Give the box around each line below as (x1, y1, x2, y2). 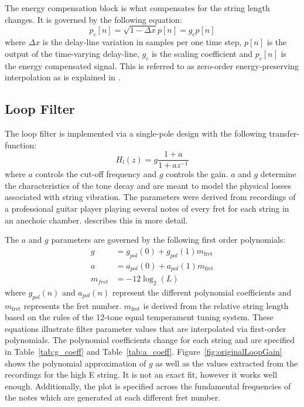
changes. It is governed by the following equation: (5, 13, 182, 25)
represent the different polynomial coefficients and (112, 286, 292, 298)
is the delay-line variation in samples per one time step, (42, 36, 242, 48)
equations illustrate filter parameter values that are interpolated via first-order (5, 322, 286, 334)
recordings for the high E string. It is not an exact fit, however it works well (5, 368, 278, 381)
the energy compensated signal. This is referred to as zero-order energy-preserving (5, 59, 299, 72)
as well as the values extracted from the (155, 357, 298, 369)
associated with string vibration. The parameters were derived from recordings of (5, 191, 296, 203)
